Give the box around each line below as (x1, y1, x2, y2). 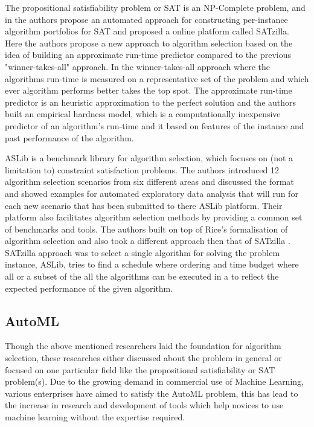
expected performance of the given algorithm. (5, 281, 173, 294)
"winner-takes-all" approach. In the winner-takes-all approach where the (5, 60, 270, 72)
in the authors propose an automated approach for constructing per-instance (5, 13, 288, 25)
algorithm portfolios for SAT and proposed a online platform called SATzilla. (5, 25, 289, 37)
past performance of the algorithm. (5, 131, 134, 144)
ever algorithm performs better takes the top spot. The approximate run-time (5, 84, 292, 97)
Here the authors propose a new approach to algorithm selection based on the (5, 36, 293, 49)
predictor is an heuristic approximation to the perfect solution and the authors (5, 95, 296, 108)
